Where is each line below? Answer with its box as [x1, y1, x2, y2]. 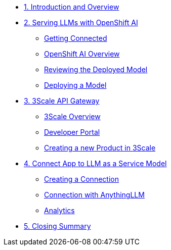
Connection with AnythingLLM [44, 190, 145, 199]
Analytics [44, 206, 75, 215]
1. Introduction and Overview [24, 3, 119, 11]
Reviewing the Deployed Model [44, 65, 148, 74]
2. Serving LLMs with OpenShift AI [24, 18, 138, 27]
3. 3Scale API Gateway [24, 96, 100, 105]
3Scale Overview [44, 112, 101, 121]
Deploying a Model [44, 81, 107, 89]
